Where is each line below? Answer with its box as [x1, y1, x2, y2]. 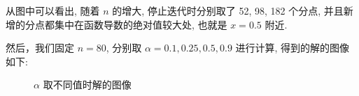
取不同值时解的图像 [43, 77, 132, 92]
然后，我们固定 [6, 40, 74, 55]
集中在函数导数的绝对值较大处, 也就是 [54, 17, 227, 31]
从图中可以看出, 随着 [6, 3, 100, 17]
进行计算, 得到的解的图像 [235, 40, 350, 55]
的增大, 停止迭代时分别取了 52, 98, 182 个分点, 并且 [112, 3, 344, 17]
